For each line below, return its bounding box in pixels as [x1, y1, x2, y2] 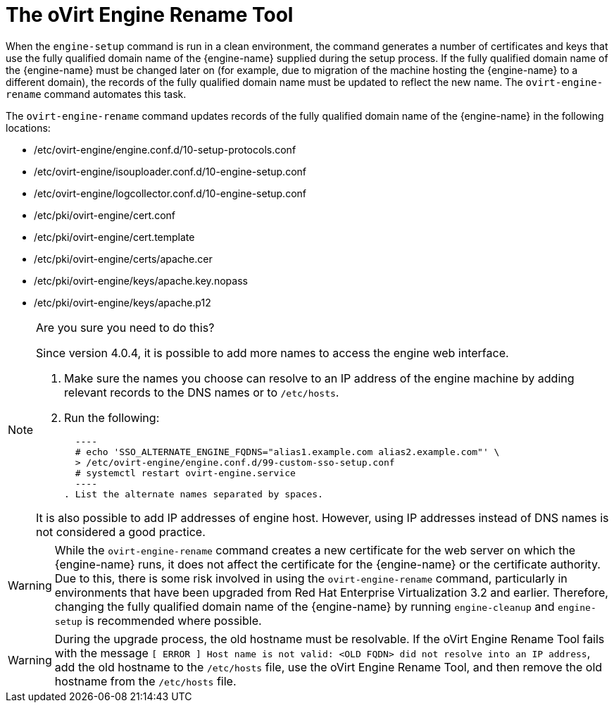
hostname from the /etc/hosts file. [54, 673, 237, 688]
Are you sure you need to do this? [36, 320, 215, 335]
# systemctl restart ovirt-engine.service [75, 467, 296, 478]
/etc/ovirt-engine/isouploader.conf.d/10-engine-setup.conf [34, 165, 306, 178]
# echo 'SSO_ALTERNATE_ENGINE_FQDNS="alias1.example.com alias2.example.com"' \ [75, 446, 500, 457]
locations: [6, 121, 51, 134]
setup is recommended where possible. [54, 613, 262, 628]
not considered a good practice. [36, 524, 206, 539]
